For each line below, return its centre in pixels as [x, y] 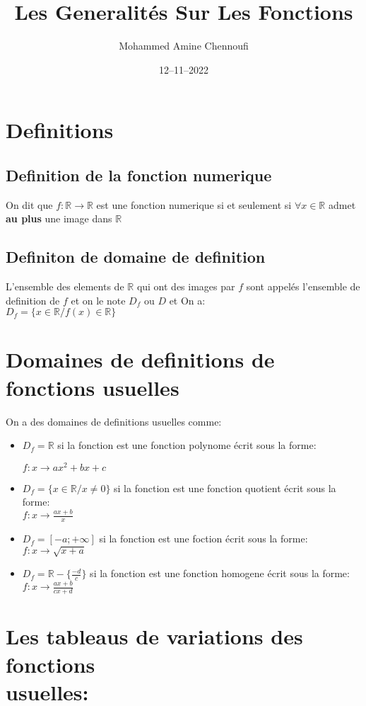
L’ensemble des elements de [65, 286]
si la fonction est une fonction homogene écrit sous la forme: [220, 573]
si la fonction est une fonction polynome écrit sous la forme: [187, 445]
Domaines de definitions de [140, 359]
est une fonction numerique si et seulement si [194, 204]
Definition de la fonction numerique [139, 175]
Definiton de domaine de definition [136, 257]
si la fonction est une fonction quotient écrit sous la [225, 488]
